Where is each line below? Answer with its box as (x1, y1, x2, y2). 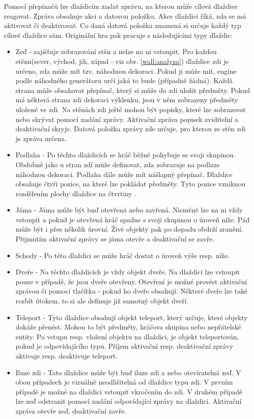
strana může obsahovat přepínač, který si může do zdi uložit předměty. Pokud (15, 85, 250, 95)
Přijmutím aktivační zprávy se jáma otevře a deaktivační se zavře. (15, 234, 215, 244)
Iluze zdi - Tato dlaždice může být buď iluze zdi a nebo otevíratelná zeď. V (15, 367, 241, 377)
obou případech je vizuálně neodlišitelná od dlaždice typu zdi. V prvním (15, 377, 233, 387)
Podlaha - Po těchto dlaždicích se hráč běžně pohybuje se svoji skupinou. (15, 150, 235, 160)
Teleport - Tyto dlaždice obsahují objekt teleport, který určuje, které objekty (15, 312, 248, 322)
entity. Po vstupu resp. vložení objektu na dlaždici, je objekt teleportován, (15, 331, 239, 341)
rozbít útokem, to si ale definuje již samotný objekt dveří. (15, 296, 189, 306)
